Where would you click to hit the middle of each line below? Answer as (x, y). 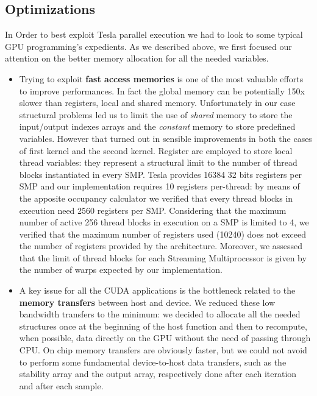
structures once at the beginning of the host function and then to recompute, (163, 326)
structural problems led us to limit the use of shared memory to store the (156, 114)
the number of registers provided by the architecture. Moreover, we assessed (161, 246)
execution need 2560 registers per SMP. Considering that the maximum (153, 210)
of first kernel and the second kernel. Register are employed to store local (156, 150)
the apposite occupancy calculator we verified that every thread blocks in (156, 198)
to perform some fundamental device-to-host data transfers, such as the (153, 362)
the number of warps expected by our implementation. (121, 270)
